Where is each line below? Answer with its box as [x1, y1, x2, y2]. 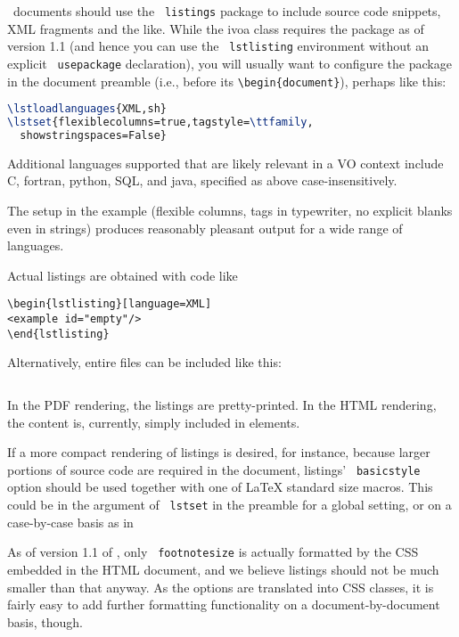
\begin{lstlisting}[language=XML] [7, 298, 212, 311]
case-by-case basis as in [7, 512, 134, 531]
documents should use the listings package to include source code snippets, [12, 2, 441, 20]
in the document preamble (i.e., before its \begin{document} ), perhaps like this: [7, 71, 447, 90]
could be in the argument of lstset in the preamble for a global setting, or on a [7, 495, 452, 513]
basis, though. [7, 612, 83, 631]
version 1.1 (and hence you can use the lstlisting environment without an [7, 37, 429, 55]
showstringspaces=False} [20, 128, 167, 142]
